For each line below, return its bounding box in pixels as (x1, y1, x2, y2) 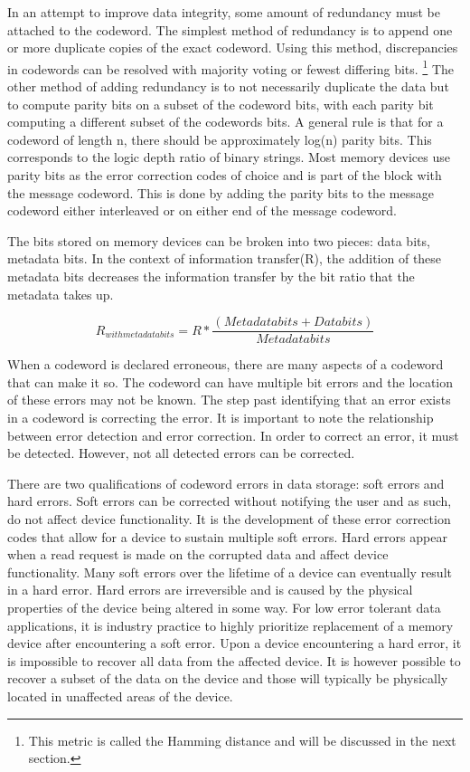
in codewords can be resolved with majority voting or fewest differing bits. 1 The (7, 56, 455, 78)
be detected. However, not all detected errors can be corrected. (7, 443, 355, 462)
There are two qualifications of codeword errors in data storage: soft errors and (7, 473, 445, 492)
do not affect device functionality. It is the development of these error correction (7, 509, 451, 528)
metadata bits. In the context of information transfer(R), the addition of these (7, 249, 442, 268)
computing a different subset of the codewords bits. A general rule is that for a (7, 112, 444, 131)
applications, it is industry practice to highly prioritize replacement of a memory (7, 615, 454, 634)
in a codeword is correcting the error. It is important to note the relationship (7, 408, 434, 426)
